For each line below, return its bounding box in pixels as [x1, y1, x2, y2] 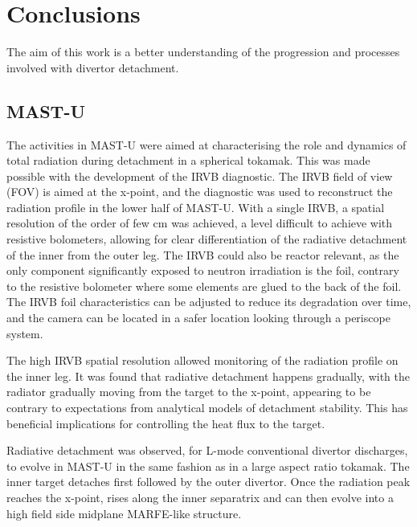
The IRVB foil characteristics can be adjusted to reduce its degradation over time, [6, 293, 411, 310]
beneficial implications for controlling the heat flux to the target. [6, 415, 325, 431]
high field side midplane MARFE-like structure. [6, 505, 242, 521]
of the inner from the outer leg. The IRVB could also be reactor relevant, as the [6, 246, 399, 263]
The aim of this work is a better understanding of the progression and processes [6, 43, 400, 60]
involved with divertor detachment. [6, 59, 179, 76]
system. [6, 325, 43, 341]
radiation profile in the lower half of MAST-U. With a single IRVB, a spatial [6, 198, 385, 215]
